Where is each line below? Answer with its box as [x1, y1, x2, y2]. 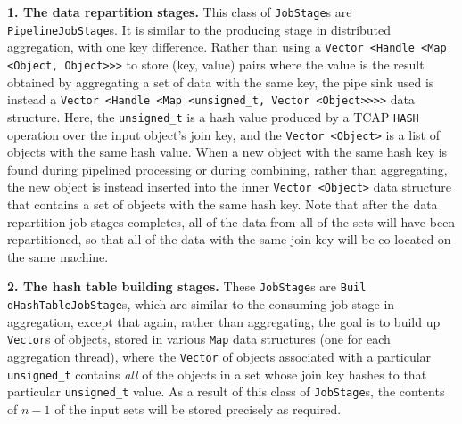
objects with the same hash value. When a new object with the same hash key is [7, 143, 448, 161]
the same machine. [7, 247, 109, 265]
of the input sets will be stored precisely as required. [54, 399, 342, 418]
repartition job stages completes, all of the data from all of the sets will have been [7, 212, 456, 231]
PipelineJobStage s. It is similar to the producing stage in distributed [7, 20, 392, 38]
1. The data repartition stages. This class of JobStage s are [7, 3, 352, 20]
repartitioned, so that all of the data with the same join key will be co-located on [7, 230, 451, 249]
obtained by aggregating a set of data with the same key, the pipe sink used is [7, 72, 434, 91]
